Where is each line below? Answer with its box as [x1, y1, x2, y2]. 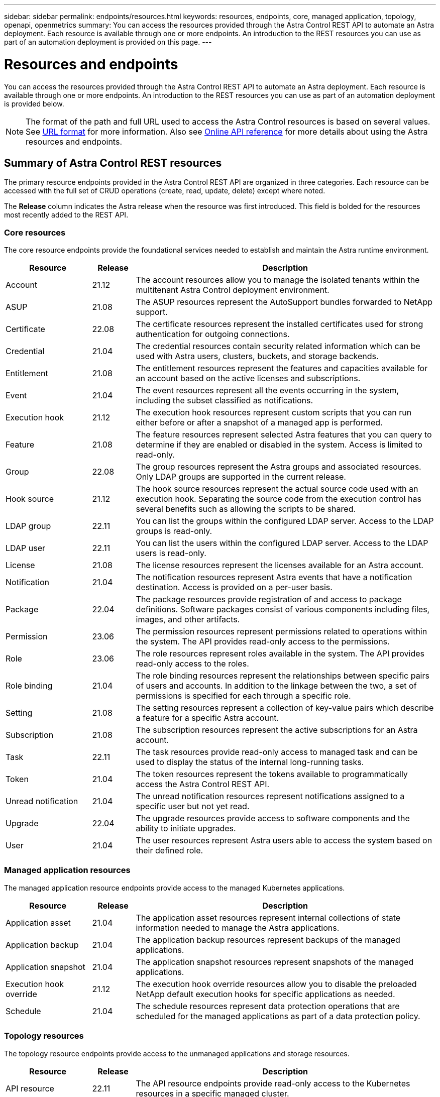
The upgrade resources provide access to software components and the [136, 813, 410, 824]
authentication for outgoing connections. [136, 329, 290, 340]
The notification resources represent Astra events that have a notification [136, 572, 412, 583]
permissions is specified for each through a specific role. [136, 691, 351, 701]
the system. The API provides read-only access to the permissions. [136, 636, 390, 647]
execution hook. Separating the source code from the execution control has [136, 494, 421, 504]
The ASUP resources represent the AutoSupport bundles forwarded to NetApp [136, 297, 432, 307]
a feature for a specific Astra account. [136, 713, 279, 723]
